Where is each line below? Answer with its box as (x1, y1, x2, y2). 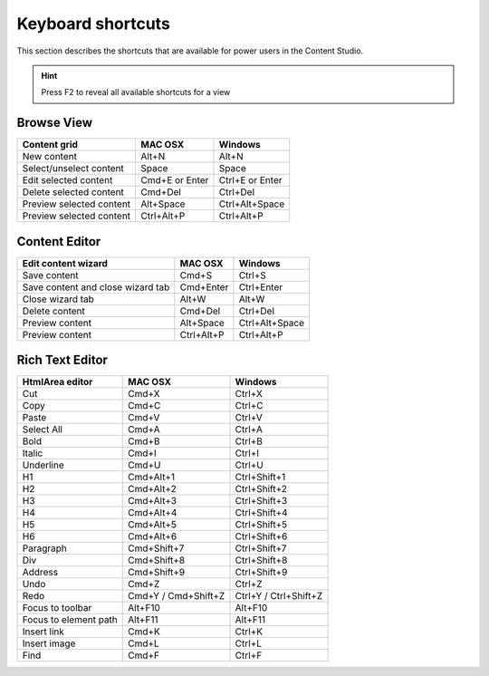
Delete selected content (22, 186, 124, 198)
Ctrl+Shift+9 (235, 566, 288, 579)
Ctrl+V (235, 411, 263, 424)
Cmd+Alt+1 (128, 471, 176, 484)
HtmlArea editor (22, 376, 93, 389)
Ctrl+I (235, 447, 260, 459)
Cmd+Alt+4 (128, 507, 177, 519)
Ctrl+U (235, 459, 264, 471)
